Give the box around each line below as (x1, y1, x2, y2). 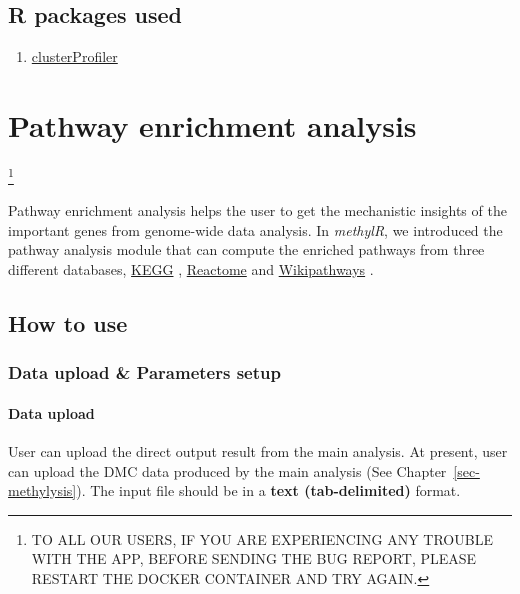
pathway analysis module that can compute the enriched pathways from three (8, 239, 485, 260)
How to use (8, 307, 128, 338)
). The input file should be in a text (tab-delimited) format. (76, 480, 461, 501)
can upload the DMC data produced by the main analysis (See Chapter (8, 460, 447, 481)
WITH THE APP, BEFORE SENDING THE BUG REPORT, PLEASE (31, 548, 477, 569)
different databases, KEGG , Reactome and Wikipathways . (8, 258, 374, 279)
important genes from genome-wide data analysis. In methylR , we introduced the (8, 219, 503, 240)
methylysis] (8, 480, 77, 501)
